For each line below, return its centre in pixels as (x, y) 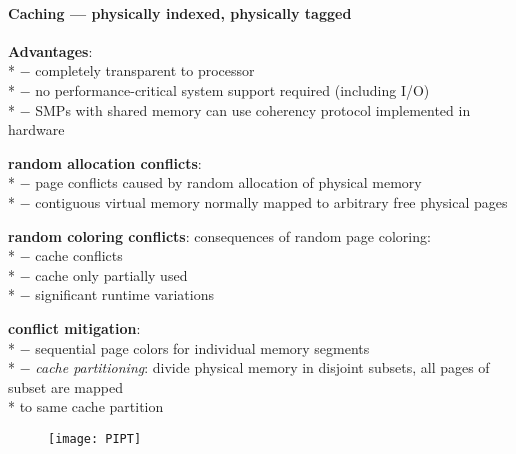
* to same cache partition (86, 406)
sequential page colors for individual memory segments (202, 347)
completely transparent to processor (145, 70)
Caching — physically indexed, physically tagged (180, 12)
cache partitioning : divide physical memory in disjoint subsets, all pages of (262, 367)
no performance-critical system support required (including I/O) (232, 89)
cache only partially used (111, 274)
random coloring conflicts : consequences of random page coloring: (219, 235)
